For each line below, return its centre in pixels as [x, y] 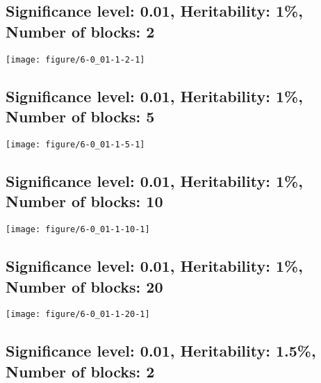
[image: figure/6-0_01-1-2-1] [75, 59]
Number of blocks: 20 [84, 286]
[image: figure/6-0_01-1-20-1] [78, 315]
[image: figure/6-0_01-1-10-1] [78, 230]
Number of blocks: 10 [84, 201]
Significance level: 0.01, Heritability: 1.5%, [161, 351]
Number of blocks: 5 [80, 116]
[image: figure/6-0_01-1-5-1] [75, 144]
